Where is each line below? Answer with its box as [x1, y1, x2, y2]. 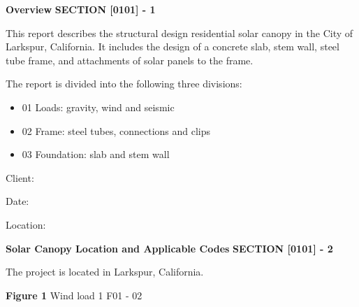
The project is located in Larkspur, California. [6, 264, 204, 279]
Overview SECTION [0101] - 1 [6, 2, 156, 16]
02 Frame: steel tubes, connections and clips [22, 123, 211, 138]
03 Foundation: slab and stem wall [22, 147, 170, 162]
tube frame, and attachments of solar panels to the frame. [6, 52, 254, 67]
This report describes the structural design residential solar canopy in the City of [6, 25, 353, 40]
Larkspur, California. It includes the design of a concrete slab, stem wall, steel [6, 39, 339, 54]
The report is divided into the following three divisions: [6, 76, 242, 91]
